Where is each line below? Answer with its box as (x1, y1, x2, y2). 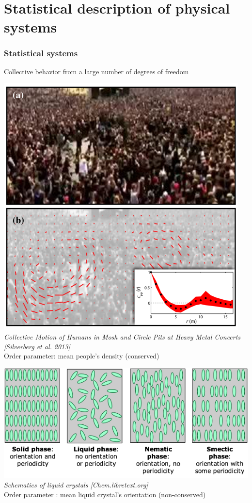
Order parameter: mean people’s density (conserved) (4, 351, 159, 361)
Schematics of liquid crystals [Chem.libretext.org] (4, 480, 148, 490)
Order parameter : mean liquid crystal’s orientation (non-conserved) (4, 489, 206, 499)
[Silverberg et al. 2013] (4, 341, 70, 351)
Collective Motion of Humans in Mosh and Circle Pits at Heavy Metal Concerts (4, 331, 241, 341)
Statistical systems (4, 47, 78, 59)
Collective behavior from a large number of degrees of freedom (4, 66, 189, 76)
